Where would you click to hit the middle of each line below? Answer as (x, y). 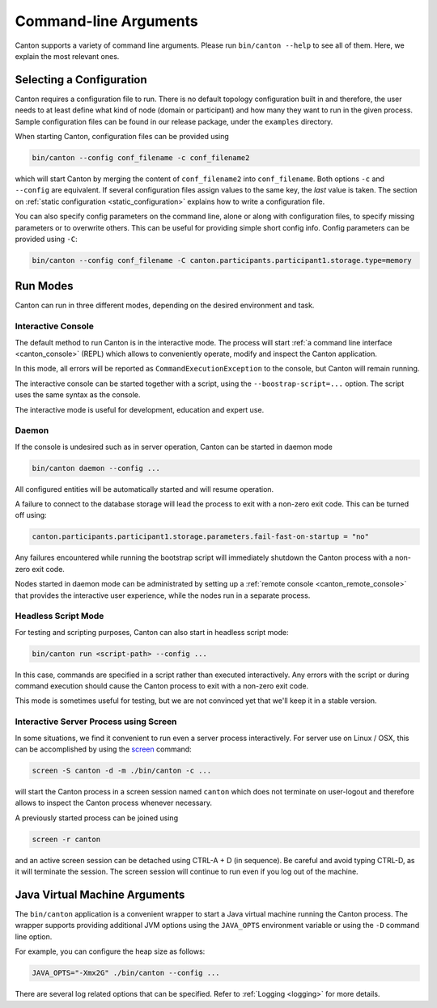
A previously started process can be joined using (96, 818)
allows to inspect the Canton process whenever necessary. (113, 803)
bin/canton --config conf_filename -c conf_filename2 (141, 158)
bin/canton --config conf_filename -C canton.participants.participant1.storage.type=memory (222, 260)
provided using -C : (46, 239)
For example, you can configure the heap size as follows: (110, 951)
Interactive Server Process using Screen (96, 722)
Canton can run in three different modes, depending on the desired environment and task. (165, 305)
